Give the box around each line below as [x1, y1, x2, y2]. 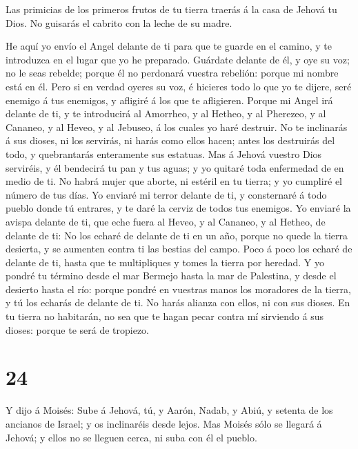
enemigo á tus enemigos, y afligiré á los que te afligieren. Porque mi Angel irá [6, 92, 333, 107]
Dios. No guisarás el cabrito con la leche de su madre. [6, 15, 232, 30]
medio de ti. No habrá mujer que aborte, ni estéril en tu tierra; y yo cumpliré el [6, 174, 343, 188]
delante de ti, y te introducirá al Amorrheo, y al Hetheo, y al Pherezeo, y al [6, 106, 326, 121]
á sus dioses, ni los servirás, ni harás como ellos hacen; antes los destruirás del [6, 133, 335, 148]
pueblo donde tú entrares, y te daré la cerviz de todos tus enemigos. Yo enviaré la [6, 201, 351, 215]
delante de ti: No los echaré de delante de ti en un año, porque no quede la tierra [6, 228, 348, 242]
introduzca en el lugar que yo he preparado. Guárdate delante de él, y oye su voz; [6, 52, 350, 66]
